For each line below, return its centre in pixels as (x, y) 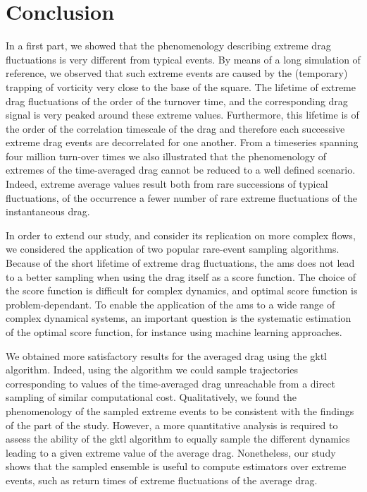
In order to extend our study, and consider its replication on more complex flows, (181, 235)
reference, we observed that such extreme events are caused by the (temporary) (177, 73)
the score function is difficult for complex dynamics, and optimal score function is (182, 290)
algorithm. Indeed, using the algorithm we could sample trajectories (152, 370)
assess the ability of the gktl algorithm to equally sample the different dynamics (178, 439)
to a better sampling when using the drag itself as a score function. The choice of (181, 276)
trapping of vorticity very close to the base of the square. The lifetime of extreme (181, 86)
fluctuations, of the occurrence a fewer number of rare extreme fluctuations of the (181, 197)
